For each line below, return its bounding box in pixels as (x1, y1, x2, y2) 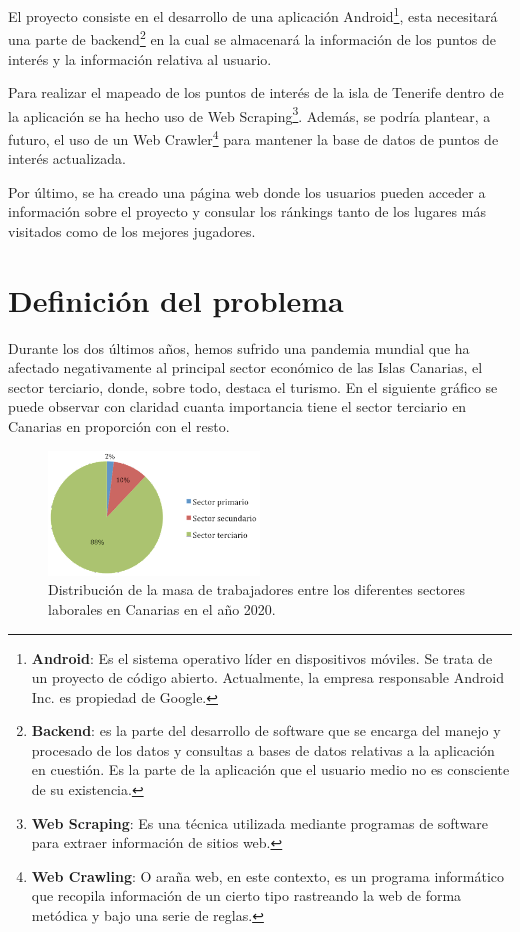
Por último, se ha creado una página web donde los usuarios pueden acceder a (8, 181, 486, 202)
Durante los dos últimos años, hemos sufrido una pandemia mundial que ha (8, 337, 470, 358)
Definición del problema (8, 279, 344, 320)
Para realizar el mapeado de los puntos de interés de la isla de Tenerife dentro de (8, 82, 504, 103)
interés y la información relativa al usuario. (8, 48, 272, 69)
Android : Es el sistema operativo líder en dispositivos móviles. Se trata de (31, 647, 493, 668)
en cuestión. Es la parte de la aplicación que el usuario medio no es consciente (31, 759, 510, 780)
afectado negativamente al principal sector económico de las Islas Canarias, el (8, 357, 483, 378)
